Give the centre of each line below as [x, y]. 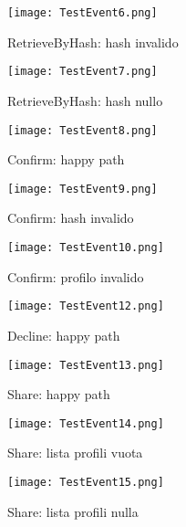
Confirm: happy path [66, 159]
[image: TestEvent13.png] [86, 365]
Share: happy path [59, 394]
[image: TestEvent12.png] [86, 306]
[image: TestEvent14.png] [86, 423]
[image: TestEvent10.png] [86, 248]
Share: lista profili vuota [75, 453]
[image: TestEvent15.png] [86, 482]
